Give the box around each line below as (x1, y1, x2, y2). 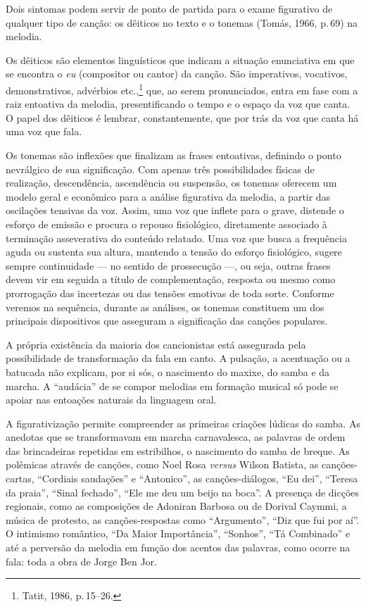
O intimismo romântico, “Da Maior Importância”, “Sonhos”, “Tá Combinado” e (6, 526, 351, 541)
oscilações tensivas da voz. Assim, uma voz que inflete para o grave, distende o (6, 203, 344, 218)
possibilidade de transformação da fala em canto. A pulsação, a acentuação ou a (6, 351, 351, 365)
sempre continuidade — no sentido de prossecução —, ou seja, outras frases (6, 258, 331, 273)
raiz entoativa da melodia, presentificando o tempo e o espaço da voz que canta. (6, 96, 351, 111)
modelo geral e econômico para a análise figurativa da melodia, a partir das (6, 189, 331, 204)
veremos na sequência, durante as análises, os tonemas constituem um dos (6, 299, 324, 314)
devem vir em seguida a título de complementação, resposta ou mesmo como (6, 272, 336, 287)
